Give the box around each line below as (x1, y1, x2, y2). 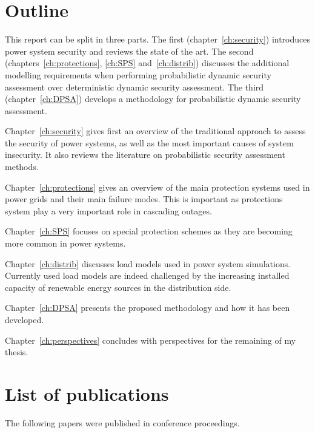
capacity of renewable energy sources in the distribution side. (5, 281, 231, 293)
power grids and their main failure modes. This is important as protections (5, 193, 283, 205)
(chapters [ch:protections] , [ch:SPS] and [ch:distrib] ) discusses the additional (5, 56, 290, 69)
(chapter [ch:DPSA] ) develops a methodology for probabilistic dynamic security (5, 92, 301, 105)
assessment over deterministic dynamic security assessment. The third (5, 80, 264, 93)
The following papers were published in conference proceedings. (5, 416, 240, 429)
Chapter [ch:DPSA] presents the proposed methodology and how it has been (5, 301, 290, 314)
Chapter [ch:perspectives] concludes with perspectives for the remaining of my (5, 333, 296, 346)
